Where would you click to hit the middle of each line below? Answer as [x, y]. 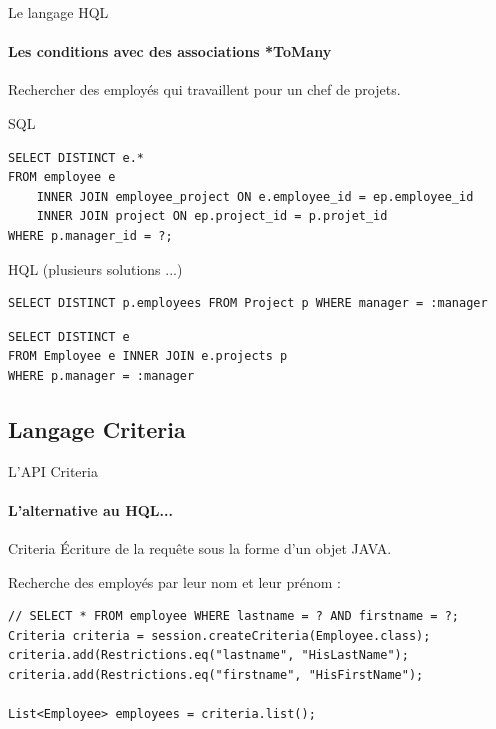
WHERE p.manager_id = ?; [90, 235]
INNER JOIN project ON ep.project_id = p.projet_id [212, 216]
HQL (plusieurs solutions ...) [95, 268]
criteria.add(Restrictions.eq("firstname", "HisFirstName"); [216, 675]
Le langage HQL [58, 12]
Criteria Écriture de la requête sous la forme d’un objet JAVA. [200, 548]
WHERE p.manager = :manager [101, 375]
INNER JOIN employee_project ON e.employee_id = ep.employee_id [255, 196]
